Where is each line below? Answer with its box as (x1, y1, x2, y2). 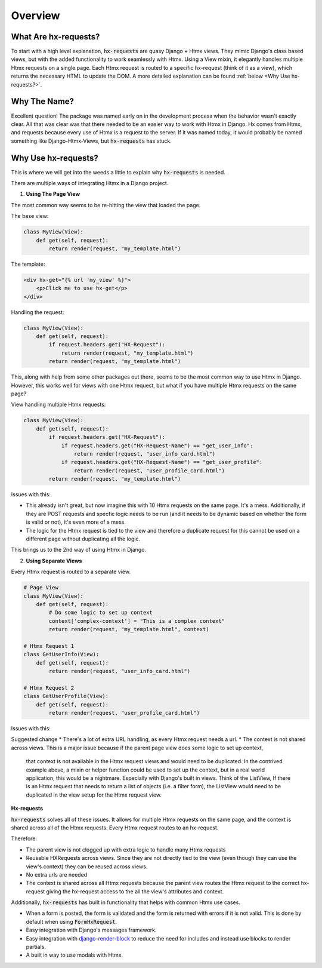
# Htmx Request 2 (23, 684, 75, 691)
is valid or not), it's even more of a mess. (26, 518, 126, 526)
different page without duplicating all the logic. (26, 535, 140, 543)
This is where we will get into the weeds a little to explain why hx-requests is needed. (11, 168, 226, 176)
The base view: (11, 213, 49, 220)
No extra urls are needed (26, 871, 88, 878)
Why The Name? (11, 96, 75, 107)
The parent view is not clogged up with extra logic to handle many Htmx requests (26, 846, 226, 853)
